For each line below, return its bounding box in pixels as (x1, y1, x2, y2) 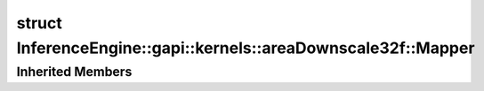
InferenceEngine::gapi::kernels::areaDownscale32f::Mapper (16, 38, 475, 57)
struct (16, 13, 62, 33)
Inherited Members (16, 64, 133, 80)
